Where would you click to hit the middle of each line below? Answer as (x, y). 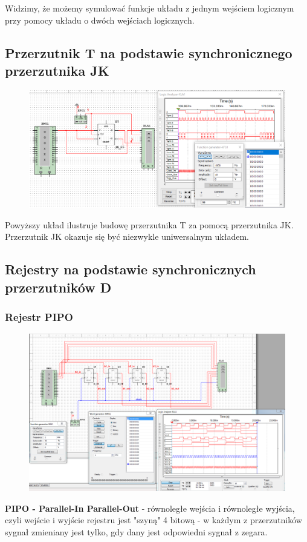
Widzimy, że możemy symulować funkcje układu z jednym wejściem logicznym (150, 8)
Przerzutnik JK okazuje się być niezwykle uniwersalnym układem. (127, 236)
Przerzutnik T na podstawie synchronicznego (149, 52)
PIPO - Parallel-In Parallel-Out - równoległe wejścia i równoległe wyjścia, (150, 508)
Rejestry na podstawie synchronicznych (131, 269)
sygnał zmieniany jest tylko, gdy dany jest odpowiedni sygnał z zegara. (136, 531)
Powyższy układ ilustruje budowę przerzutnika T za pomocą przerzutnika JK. (149, 224)
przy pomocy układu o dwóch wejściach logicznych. (100, 20)
